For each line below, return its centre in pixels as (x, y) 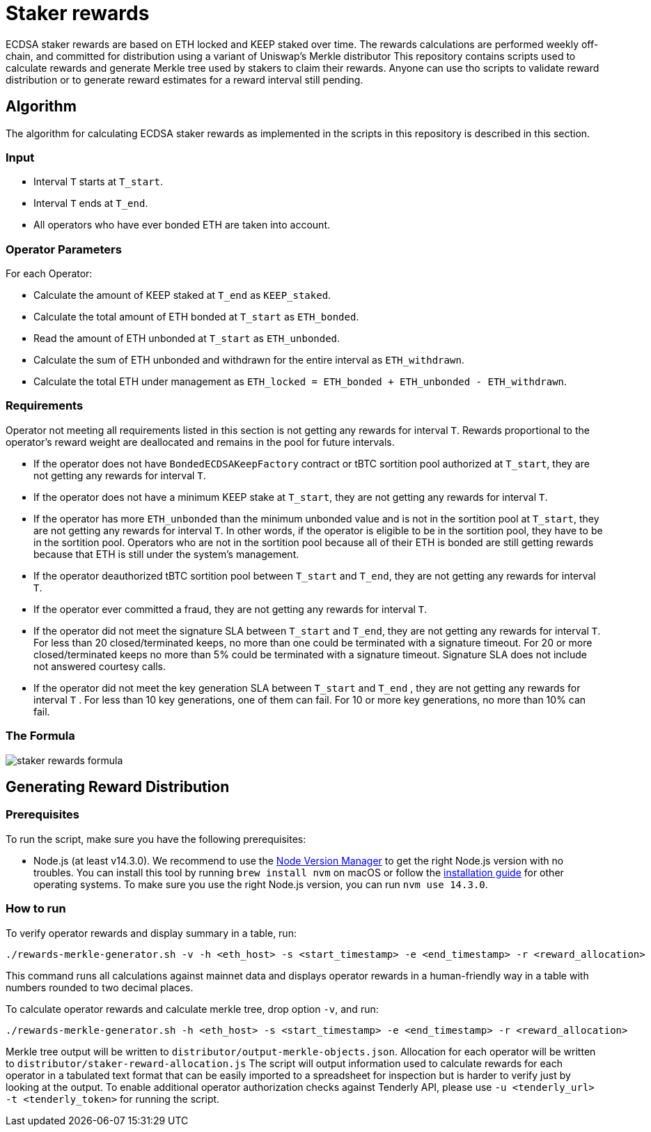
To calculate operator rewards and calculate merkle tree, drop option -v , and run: (192, 1009)
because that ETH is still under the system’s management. (166, 554)
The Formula (40, 736)
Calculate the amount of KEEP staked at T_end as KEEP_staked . (182, 295)
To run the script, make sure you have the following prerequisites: (156, 839)
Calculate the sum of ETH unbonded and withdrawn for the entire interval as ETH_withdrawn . (249, 360)
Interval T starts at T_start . (99, 182)
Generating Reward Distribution (118, 787)
